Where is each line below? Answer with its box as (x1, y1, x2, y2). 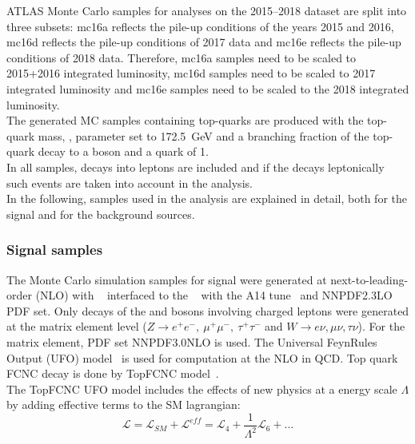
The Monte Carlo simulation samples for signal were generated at (6, 271, 327, 287)
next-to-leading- (330, 271, 409, 287)
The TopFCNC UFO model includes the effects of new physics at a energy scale (6, 380, 397, 397)
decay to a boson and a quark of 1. (38, 143, 209, 160)
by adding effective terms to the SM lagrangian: (6, 396, 241, 413)
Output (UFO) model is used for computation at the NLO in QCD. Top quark (6, 349, 398, 366)
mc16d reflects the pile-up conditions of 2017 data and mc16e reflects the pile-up (6, 34, 401, 50)
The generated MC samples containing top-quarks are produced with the (6, 112, 364, 129)
